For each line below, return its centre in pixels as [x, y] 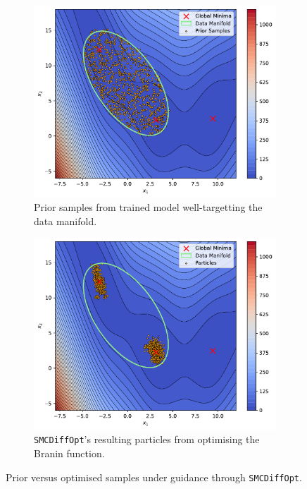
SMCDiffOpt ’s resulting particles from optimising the [147, 439]
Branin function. [69, 453]
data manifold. [65, 221]
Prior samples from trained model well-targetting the [148, 207]
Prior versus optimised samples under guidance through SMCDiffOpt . [154, 477]
